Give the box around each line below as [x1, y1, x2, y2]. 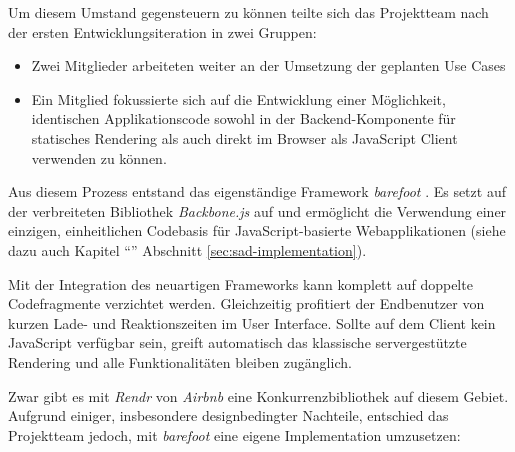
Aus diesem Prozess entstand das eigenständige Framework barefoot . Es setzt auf [8, 181, 506, 202]
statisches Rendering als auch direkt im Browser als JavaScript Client [31, 127, 458, 148]
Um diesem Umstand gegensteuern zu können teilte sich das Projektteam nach [8, 2, 489, 22]
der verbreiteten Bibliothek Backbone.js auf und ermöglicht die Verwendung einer [8, 200, 507, 221]
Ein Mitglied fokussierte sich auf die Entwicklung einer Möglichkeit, [31, 88, 446, 109]
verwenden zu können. [31, 147, 167, 168]
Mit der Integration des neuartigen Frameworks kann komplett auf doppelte [8, 273, 473, 294]
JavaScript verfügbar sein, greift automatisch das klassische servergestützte [8, 332, 467, 353]
